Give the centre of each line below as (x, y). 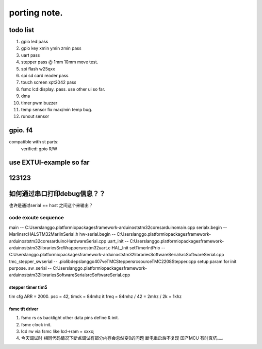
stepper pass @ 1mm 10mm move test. (60, 62)
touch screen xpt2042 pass (49, 82)
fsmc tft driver (24, 309)
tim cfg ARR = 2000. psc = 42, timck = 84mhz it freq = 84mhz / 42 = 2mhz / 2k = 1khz (95, 296)
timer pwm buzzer (39, 103)
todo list (22, 30)
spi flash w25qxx (38, 69)
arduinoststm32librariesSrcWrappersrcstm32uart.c (60, 247)
